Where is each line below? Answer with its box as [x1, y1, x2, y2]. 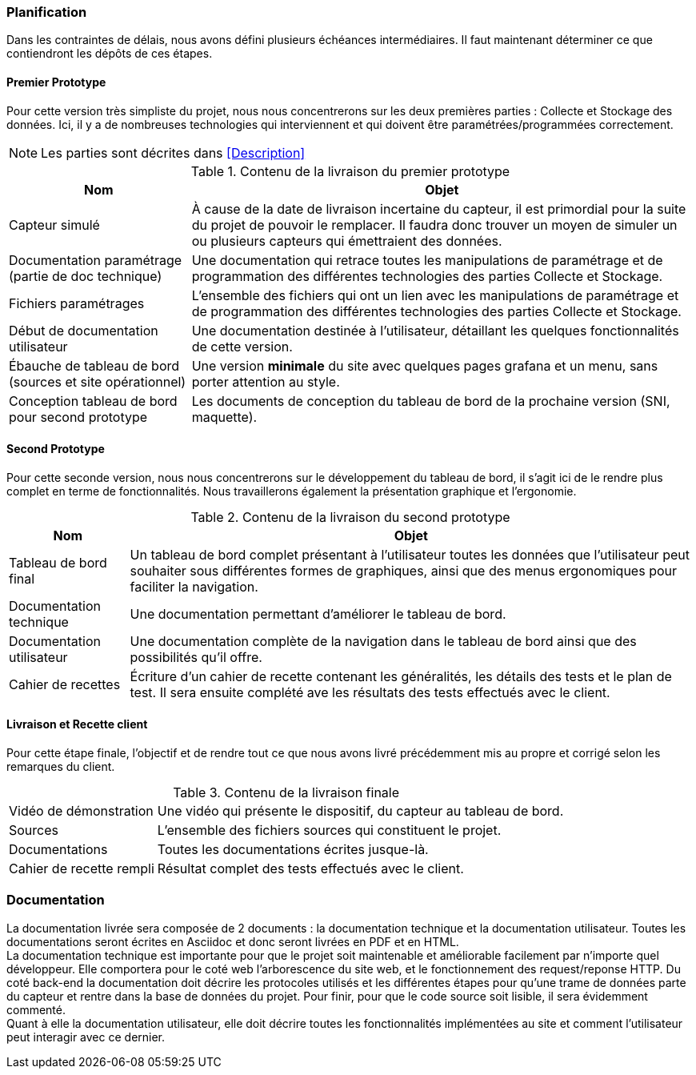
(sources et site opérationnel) [9, 373, 186, 390]
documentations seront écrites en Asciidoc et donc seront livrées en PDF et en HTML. [6, 934, 459, 949]
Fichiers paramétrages [9, 295, 145, 311]
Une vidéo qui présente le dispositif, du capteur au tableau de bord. [157, 803, 564, 820]
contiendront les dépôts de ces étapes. [6, 46, 213, 61]
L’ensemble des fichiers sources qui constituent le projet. [157, 822, 502, 839]
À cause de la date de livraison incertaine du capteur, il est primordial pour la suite [191, 200, 686, 217]
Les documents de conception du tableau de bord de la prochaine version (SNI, [191, 392, 670, 409]
